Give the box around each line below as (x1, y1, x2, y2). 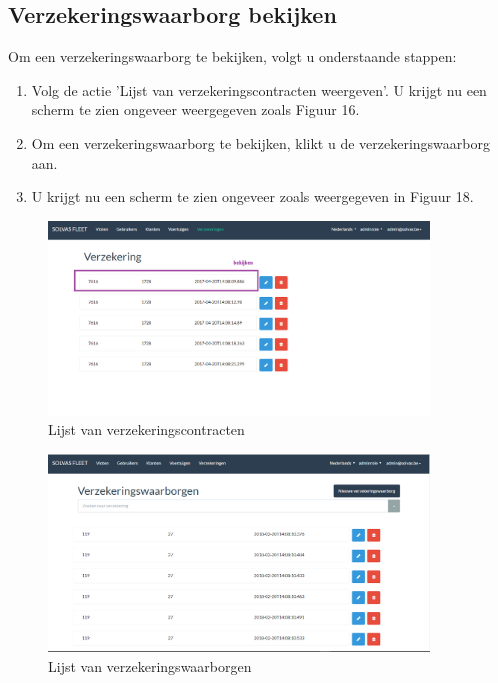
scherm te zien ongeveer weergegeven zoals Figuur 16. (31, 99, 360, 120)
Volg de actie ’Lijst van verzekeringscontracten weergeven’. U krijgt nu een (31, 79, 487, 100)
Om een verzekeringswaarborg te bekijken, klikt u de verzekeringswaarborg (31, 132, 490, 153)
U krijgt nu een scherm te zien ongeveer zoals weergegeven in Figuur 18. (31, 186, 474, 207)
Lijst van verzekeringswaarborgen (48, 656, 252, 677)
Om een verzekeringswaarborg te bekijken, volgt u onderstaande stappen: (8, 46, 457, 67)
